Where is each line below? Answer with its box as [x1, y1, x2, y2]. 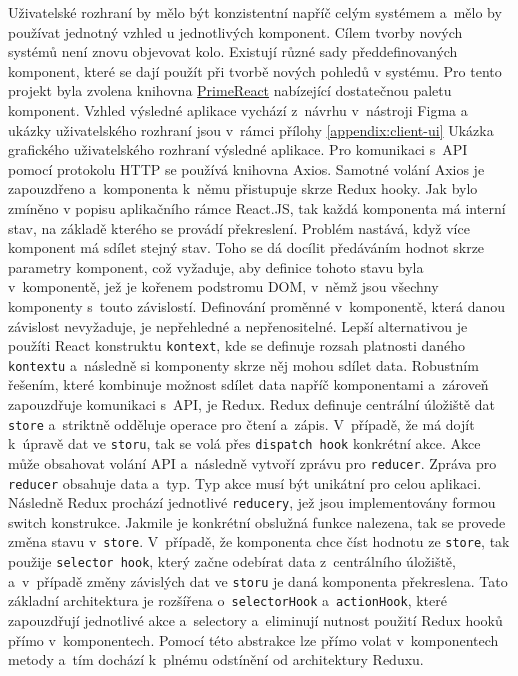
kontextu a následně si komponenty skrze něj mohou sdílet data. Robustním [8, 354, 479, 375]
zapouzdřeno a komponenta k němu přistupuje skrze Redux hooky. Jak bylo [8, 178, 478, 199]
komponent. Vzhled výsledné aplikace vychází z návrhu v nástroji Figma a [8, 99, 468, 120]
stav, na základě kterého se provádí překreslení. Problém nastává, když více [8, 217, 470, 238]
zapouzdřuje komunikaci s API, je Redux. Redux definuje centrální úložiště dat [8, 394, 495, 414]
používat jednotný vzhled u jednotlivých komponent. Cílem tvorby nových [8, 21, 463, 42]
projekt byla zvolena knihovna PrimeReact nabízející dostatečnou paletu [8, 80, 452, 101]
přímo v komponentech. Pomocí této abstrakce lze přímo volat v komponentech [8, 629, 499, 650]
